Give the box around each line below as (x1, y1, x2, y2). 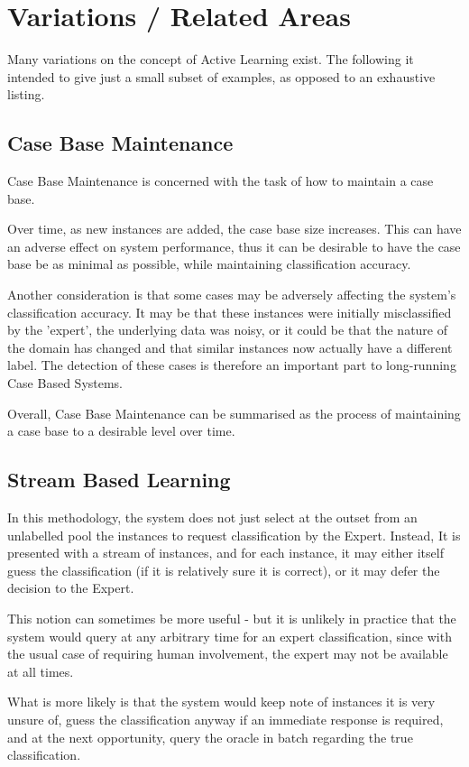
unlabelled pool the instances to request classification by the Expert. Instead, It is (7, 525, 461, 544)
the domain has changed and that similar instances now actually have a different (7, 337, 453, 356)
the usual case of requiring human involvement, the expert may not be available (7, 644, 448, 663)
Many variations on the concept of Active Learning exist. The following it (7, 50, 414, 69)
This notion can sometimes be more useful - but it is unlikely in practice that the (7, 609, 456, 627)
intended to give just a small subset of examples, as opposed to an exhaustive (7, 67, 436, 86)
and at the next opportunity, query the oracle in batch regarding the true (7, 727, 413, 746)
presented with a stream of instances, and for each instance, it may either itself (7, 543, 444, 562)
